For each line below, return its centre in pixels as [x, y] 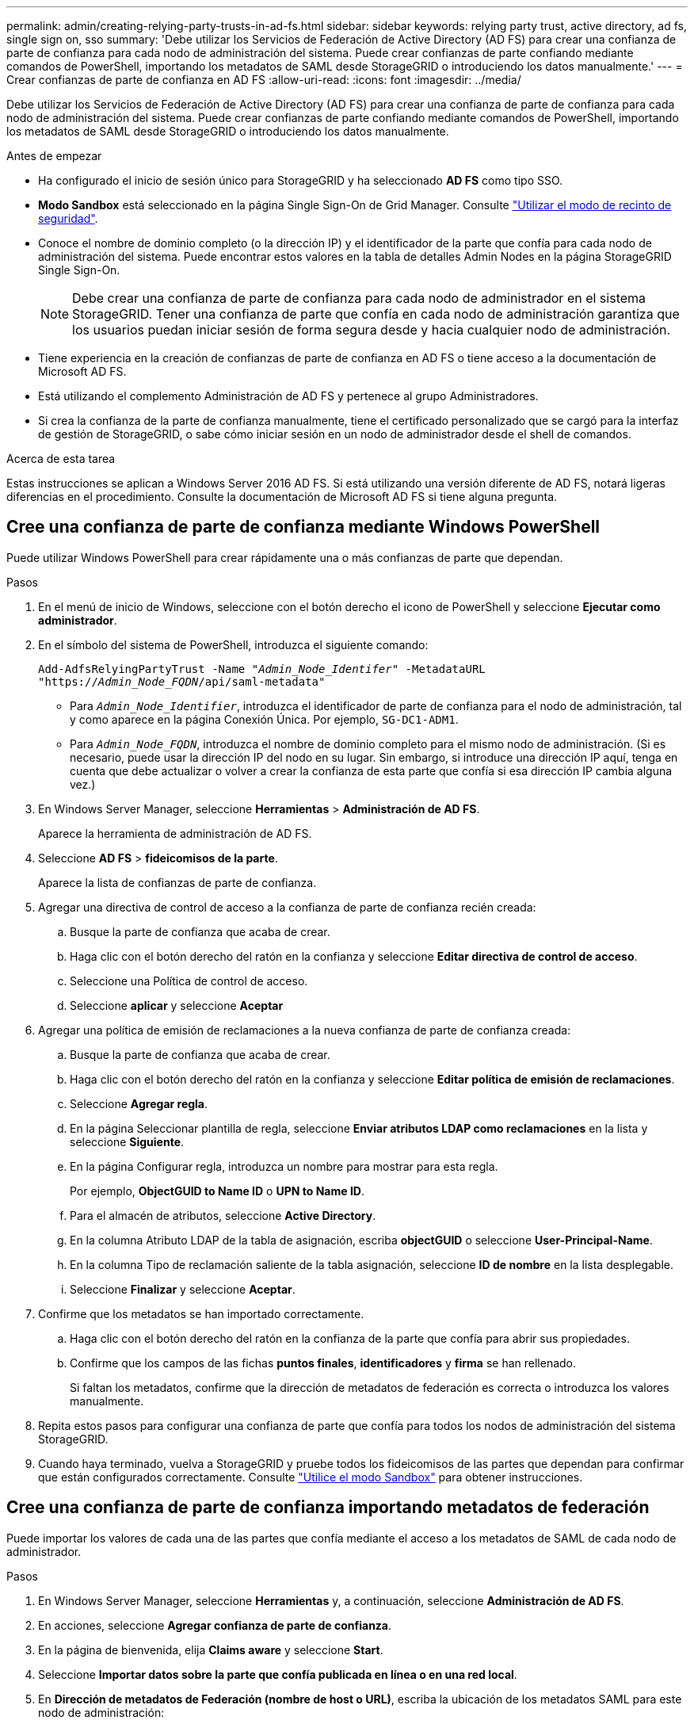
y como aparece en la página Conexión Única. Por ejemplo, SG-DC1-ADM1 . [264, 719]
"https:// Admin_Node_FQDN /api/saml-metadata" [182, 681]
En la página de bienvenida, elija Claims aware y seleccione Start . [211, 1649]
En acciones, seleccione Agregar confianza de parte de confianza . [215, 1625]
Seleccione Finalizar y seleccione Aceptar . [183, 1289]
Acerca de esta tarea [61, 459]
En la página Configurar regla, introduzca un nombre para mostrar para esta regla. [284, 1166]
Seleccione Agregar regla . [139, 1103]
